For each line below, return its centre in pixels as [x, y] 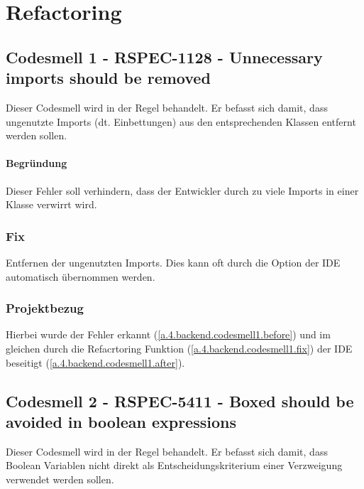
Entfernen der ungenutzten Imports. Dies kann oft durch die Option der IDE [173, 262]
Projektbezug [45, 308]
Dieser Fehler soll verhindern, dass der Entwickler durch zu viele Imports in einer [182, 190]
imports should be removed [108, 78]
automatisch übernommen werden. [81, 276]
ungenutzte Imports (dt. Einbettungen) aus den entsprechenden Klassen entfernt [181, 121]
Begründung [37, 163]
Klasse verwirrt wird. [51, 204]
